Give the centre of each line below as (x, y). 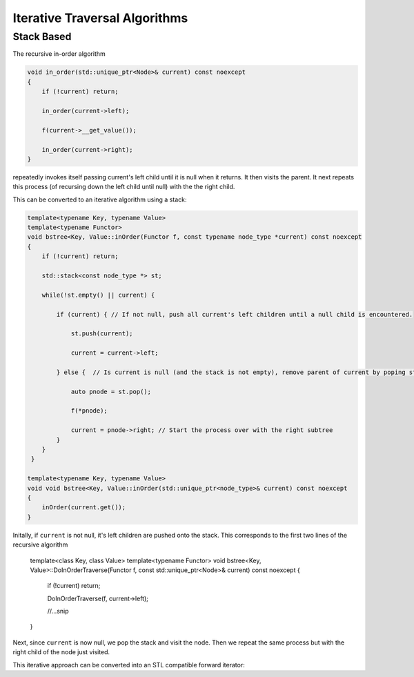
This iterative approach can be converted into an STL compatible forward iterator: (129, 665)
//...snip (58, 611)
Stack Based (42, 37)
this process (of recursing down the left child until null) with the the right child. (124, 187)
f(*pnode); (89, 411)
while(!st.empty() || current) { (98, 295)
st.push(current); (102, 334)
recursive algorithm (40, 544)
